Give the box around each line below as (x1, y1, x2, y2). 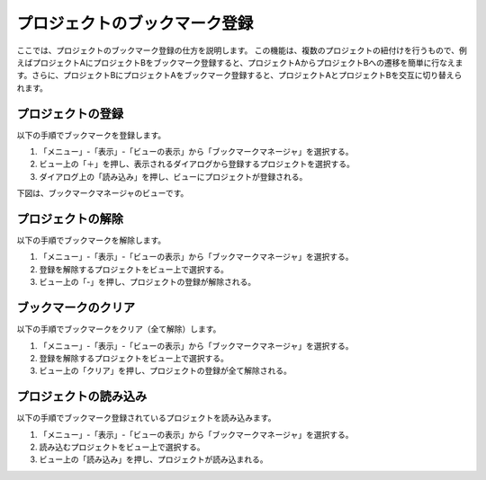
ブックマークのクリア (16, 300, 135, 316)
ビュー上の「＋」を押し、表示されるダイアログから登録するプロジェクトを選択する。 (39, 158, 355, 170)
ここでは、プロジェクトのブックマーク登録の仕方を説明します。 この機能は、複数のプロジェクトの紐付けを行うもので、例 (16, 45, 467, 56)
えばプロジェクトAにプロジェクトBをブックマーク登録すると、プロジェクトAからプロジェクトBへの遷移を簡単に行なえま (16, 57, 463, 67)
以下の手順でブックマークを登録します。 (16, 129, 166, 140)
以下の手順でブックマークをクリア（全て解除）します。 (16, 324, 221, 334)
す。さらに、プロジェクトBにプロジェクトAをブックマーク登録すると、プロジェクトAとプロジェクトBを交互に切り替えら (16, 70, 463, 81)
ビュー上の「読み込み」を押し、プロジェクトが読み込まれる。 (39, 454, 268, 465)
